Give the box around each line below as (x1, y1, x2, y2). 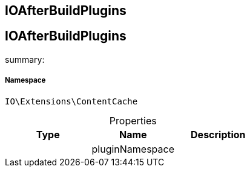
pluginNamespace (91, 142, 175, 155)
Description (191, 128, 246, 141)
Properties (109, 114, 157, 127)
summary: (5, 54, 45, 65)
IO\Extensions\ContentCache (5, 96, 138, 106)
